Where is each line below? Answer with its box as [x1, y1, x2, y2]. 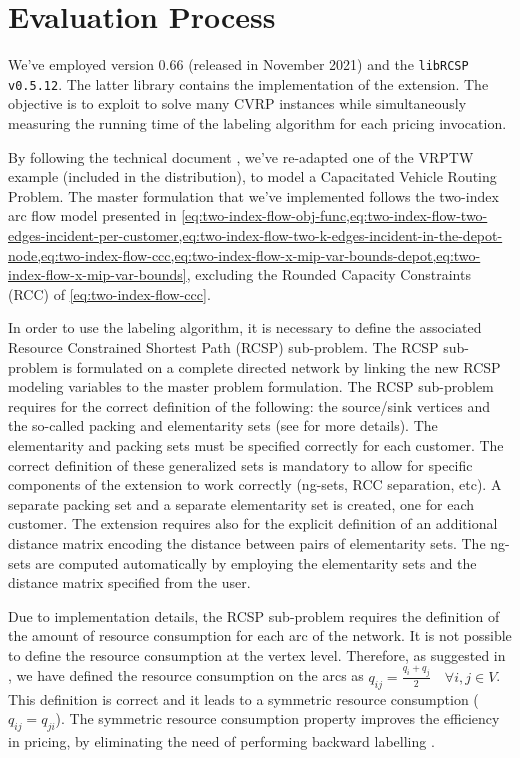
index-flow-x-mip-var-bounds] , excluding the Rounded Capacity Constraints [8, 264, 471, 285]
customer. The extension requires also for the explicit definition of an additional [8, 513, 498, 534]
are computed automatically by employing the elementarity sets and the [35, 552, 477, 573]
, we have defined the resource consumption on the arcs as [8, 665, 364, 686]
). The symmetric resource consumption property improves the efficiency [55, 708, 500, 729]
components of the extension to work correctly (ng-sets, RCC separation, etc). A [8, 474, 502, 495]
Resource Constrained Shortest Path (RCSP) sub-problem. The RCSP [8, 336, 439, 357]
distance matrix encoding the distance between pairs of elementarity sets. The [8, 532, 486, 553]
